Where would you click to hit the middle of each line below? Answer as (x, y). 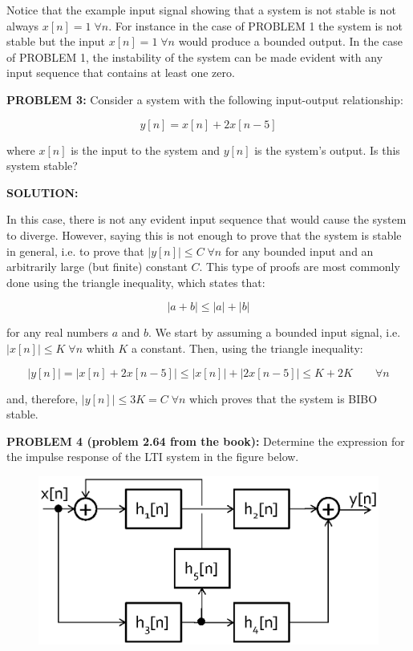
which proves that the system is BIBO (283, 398)
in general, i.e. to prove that (75, 251)
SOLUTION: (43, 192)
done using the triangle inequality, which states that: (136, 282)
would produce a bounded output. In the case (291, 41)
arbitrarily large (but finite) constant (97, 267)
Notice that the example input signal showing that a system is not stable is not (201, 10)
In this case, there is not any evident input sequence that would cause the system (206, 219)
